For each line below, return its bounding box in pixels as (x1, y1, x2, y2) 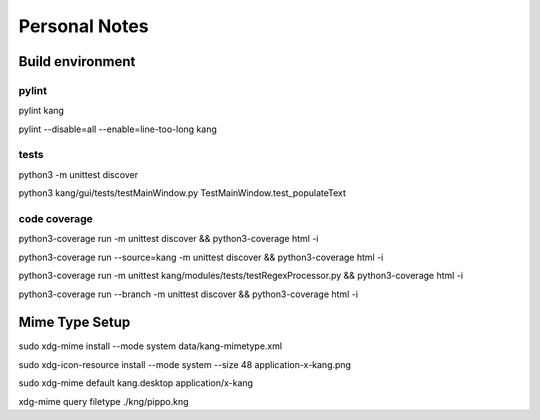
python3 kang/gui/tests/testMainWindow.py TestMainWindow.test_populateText (18, 187, 347, 199)
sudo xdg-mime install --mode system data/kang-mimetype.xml (18, 340, 283, 352)
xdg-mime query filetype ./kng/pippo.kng (18, 395, 189, 407)
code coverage (18, 212, 94, 225)
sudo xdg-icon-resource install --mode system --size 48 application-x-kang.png (18, 358, 352, 370)
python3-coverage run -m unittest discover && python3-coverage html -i (18, 233, 319, 245)
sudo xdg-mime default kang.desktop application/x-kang (18, 377, 254, 389)
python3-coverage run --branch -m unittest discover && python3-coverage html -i (18, 288, 359, 300)
